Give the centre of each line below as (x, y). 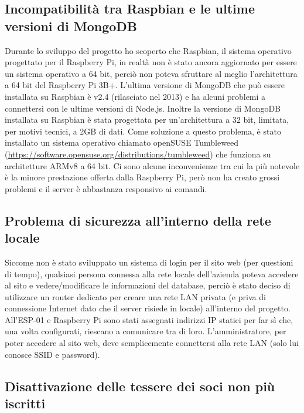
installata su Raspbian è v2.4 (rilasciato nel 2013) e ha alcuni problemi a (135, 96)
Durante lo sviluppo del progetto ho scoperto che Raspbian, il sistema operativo (148, 50)
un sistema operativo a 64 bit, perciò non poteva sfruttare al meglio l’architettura (151, 73)
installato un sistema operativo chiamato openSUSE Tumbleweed (122, 142)
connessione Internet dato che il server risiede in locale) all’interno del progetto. (148, 308)
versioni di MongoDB (71, 26)
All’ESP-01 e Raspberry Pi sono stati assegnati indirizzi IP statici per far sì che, (149, 319)
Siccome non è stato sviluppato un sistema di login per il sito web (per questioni (149, 262)
